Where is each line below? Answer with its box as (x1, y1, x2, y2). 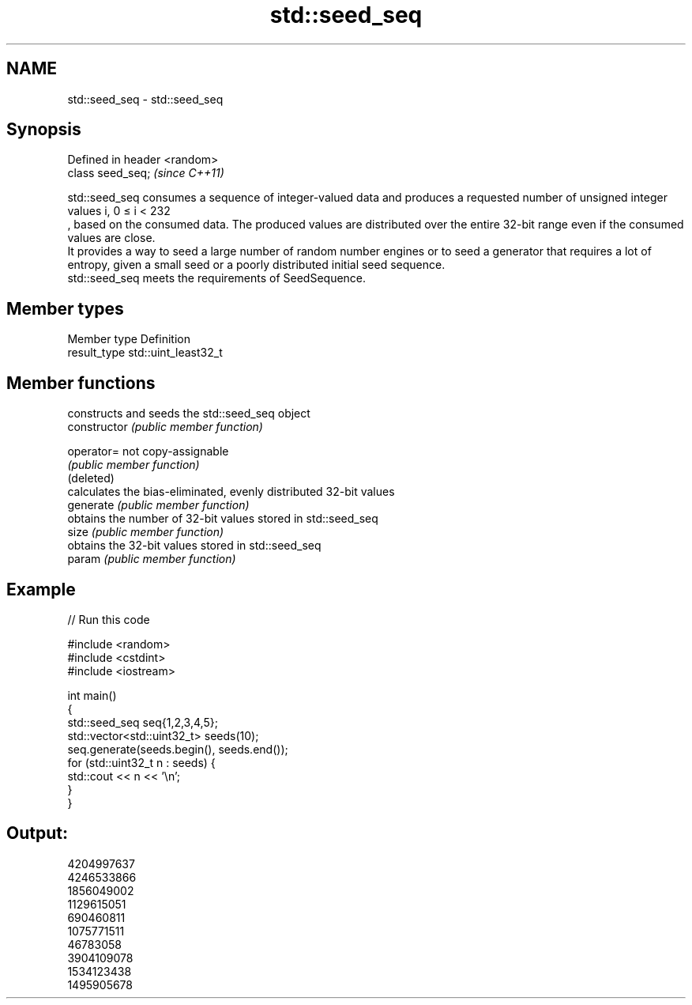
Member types (6, 298, 124, 319)
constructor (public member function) (67, 420, 263, 434)
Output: (6, 823, 68, 844)
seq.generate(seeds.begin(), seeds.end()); (67, 742, 288, 756)
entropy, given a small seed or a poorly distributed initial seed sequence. (67, 258, 446, 272)
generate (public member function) (67, 498, 250, 512)
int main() (67, 688, 117, 702)
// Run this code (67, 612, 150, 626)
